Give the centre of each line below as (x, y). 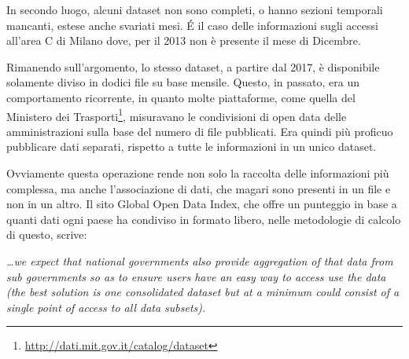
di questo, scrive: (47, 234)
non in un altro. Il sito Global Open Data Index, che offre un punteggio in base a (202, 204)
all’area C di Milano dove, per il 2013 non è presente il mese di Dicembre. (184, 40)
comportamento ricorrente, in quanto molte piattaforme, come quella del (181, 97)
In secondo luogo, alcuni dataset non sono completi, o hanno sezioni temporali (195, 9)
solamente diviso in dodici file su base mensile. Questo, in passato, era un (183, 82)
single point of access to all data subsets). (106, 307)
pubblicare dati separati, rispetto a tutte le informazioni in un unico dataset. (192, 147)
